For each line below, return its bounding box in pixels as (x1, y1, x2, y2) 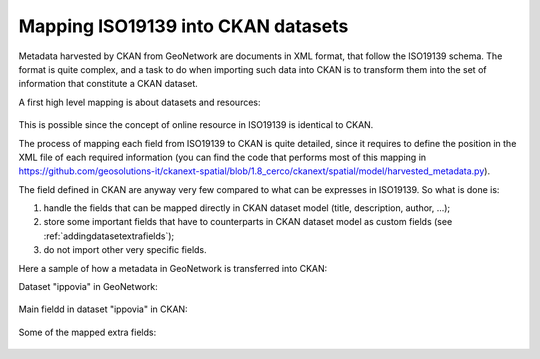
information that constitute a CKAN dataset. (18, 78, 199, 90)
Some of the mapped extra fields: (18, 326, 157, 338)
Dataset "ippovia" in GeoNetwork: (18, 281, 159, 293)
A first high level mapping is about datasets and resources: (18, 96, 261, 108)
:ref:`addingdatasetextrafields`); (43, 230, 175, 242)
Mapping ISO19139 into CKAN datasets (18, 15, 349, 37)
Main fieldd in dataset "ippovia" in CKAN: (18, 303, 189, 315)
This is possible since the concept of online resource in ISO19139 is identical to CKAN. (18, 119, 374, 131)
